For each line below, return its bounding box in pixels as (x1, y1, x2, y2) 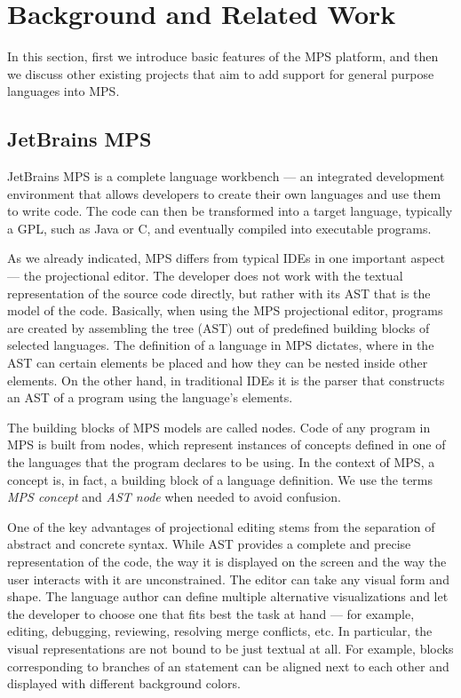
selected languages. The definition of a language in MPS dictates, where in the (7, 336, 434, 354)
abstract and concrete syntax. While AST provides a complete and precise (7, 535, 411, 553)
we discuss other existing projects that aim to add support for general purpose (7, 64, 434, 83)
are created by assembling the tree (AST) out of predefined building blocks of (7, 318, 430, 337)
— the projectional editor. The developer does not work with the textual (7, 266, 403, 285)
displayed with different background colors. (7, 674, 241, 693)
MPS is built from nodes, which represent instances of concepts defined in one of (7, 435, 446, 454)
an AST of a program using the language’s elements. (7, 388, 293, 407)
